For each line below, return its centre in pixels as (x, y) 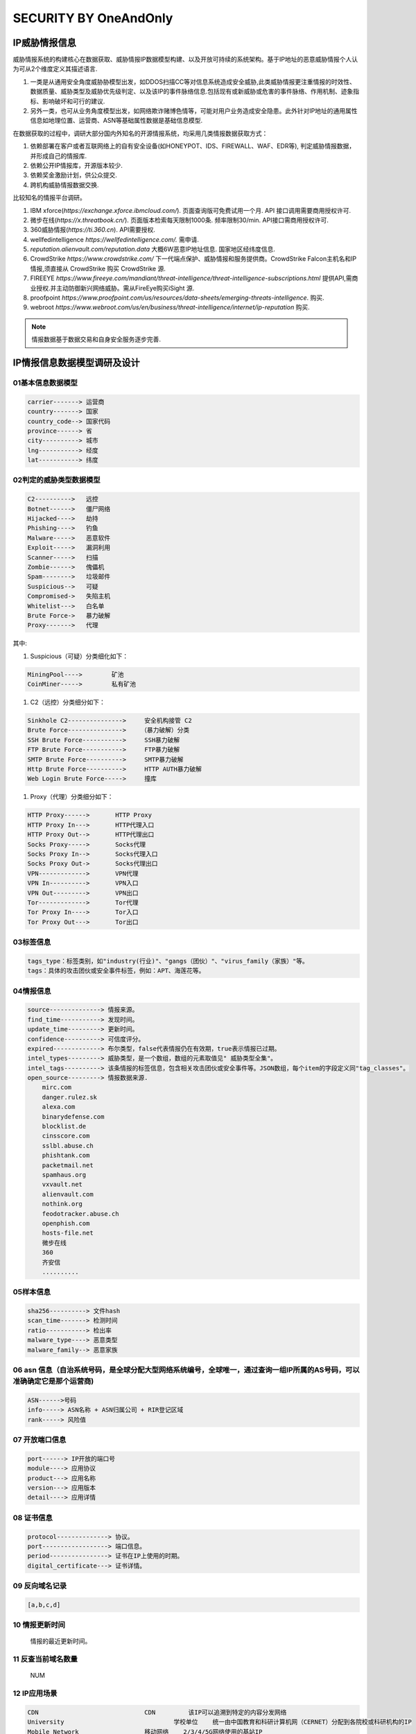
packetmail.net (68, 1165)
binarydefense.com (73, 1116)
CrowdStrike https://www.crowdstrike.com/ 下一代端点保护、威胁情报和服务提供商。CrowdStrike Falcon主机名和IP (193, 259)
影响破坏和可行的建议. (73, 101)
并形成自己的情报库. (59, 155)
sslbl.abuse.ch (68, 1145)
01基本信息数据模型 (45, 383)
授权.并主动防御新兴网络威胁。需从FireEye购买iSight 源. (115, 288)
